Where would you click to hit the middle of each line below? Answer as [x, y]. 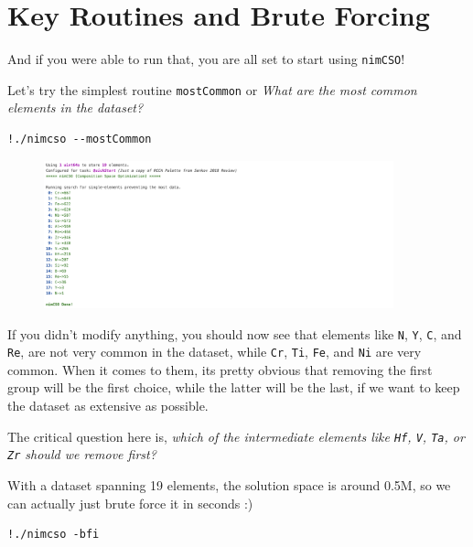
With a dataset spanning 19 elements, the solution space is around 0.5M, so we [229, 484]
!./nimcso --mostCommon [80, 139]
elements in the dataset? [75, 107]
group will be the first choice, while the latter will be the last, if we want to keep [234, 387]
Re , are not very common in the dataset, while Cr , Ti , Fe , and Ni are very [215, 352]
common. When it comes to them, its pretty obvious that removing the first [220, 369]
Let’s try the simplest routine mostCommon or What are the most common [212, 89]
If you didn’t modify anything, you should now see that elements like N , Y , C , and [235, 333]
